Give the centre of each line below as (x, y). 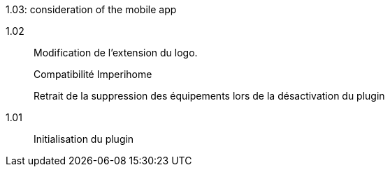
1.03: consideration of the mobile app (91, 9)
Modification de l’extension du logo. (116, 53)
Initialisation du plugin (84, 139)
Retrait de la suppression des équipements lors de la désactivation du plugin (209, 96)
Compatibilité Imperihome (93, 74)
